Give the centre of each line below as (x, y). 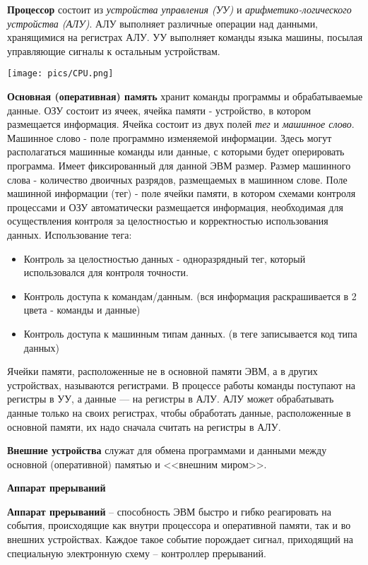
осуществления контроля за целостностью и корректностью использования (168, 221)
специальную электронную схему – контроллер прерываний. (137, 553)
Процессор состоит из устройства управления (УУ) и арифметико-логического (179, 9)
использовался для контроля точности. (106, 272)
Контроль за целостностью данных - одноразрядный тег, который (165, 258)
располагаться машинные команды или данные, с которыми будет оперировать (176, 151)
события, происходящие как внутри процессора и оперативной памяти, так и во (179, 525)
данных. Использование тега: (70, 234)
